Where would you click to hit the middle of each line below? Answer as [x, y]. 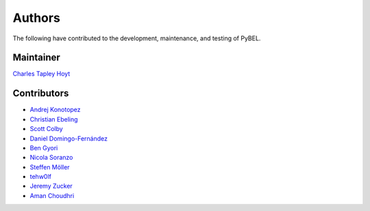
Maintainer [37, 58]
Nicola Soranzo [51, 158]
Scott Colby [46, 129]
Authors [37, 18]
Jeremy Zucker [51, 186]
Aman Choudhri [52, 195]
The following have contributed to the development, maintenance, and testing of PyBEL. [137, 38]
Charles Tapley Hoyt [41, 74]
